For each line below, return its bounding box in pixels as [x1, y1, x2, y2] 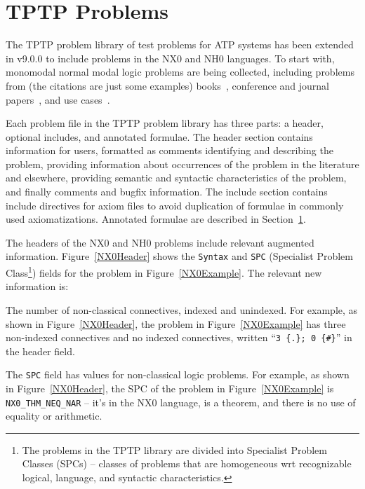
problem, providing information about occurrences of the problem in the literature [6, 156, 359, 171]
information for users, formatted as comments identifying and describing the [6, 143, 333, 158]
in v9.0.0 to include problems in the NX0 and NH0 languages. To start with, [6, 50, 335, 65]
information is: [6, 279, 69, 294]
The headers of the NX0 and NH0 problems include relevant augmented [6, 235, 314, 249]
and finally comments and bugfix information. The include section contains [6, 184, 328, 199]
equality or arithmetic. [6, 408, 102, 423]
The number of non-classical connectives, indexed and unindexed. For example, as [6, 302, 358, 317]
